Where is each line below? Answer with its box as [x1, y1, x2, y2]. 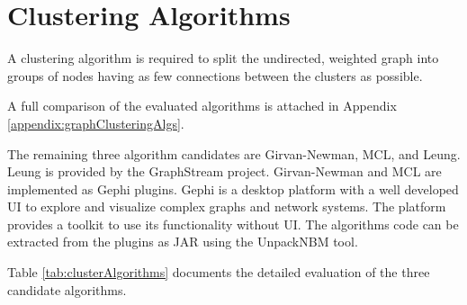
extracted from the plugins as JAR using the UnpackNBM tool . [7, 232, 358, 251]
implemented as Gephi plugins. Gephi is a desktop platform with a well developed [7, 179, 459, 198]
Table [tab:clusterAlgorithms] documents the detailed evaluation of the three [7, 263, 430, 282]
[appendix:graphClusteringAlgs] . [7, 113, 184, 132]
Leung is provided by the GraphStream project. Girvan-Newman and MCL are [7, 162, 442, 181]
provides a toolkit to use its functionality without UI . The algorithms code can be [7, 214, 459, 233]
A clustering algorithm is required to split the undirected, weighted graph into [7, 49, 439, 67]
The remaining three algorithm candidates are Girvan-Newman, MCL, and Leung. [7, 144, 461, 163]
